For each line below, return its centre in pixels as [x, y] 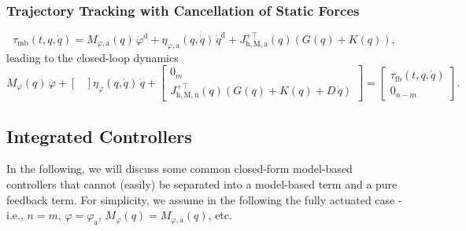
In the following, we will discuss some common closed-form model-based [179, 169]
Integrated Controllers [99, 136]
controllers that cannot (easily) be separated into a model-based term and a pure [202, 183]
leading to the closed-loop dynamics [92, 57]
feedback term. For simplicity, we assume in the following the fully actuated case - [204, 199]
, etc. [220, 215]
